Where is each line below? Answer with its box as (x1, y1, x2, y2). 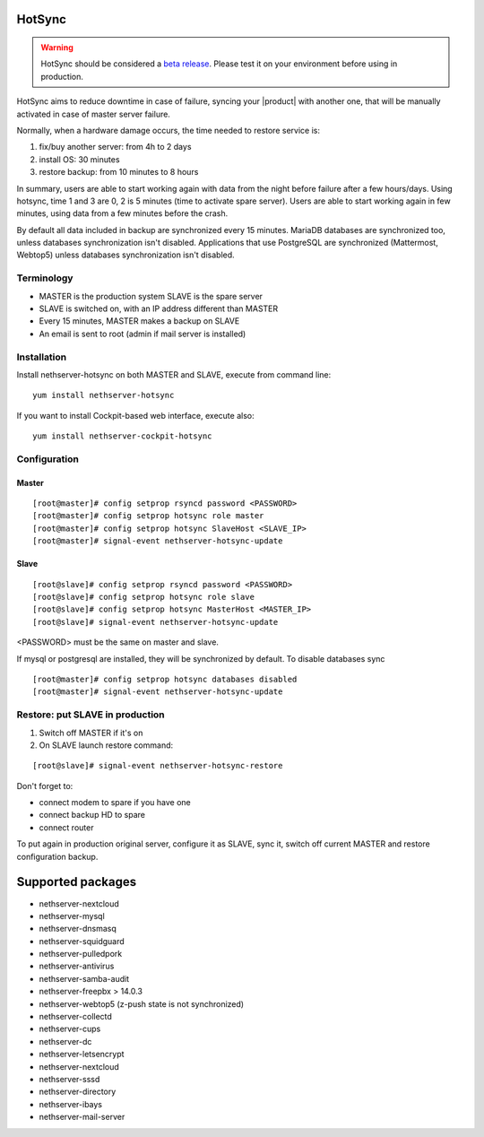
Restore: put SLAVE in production (16, 708, 165, 721)
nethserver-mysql (39, 910, 105, 921)
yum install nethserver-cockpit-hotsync (32, 431, 212, 441)
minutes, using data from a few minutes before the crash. (16, 208, 229, 219)
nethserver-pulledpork (39, 949, 123, 959)
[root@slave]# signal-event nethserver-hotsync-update (32, 617, 279, 627)
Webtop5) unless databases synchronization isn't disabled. (16, 249, 235, 260)
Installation (16, 351, 67, 363)
